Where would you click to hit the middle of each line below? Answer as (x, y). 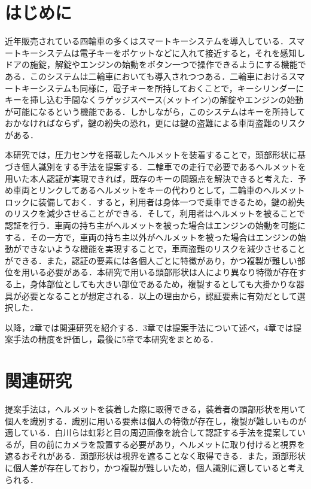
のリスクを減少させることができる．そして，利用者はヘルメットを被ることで (155, 213)
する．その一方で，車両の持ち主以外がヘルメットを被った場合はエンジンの (151, 237)
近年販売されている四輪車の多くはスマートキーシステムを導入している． (147, 41)
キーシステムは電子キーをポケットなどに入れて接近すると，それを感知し (163, 52)
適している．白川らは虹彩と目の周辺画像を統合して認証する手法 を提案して (151, 432)
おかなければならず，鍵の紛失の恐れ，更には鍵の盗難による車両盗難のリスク (155, 123)
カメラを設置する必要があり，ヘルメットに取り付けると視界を (184, 444)
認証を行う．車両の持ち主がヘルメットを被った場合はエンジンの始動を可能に (155, 225)
